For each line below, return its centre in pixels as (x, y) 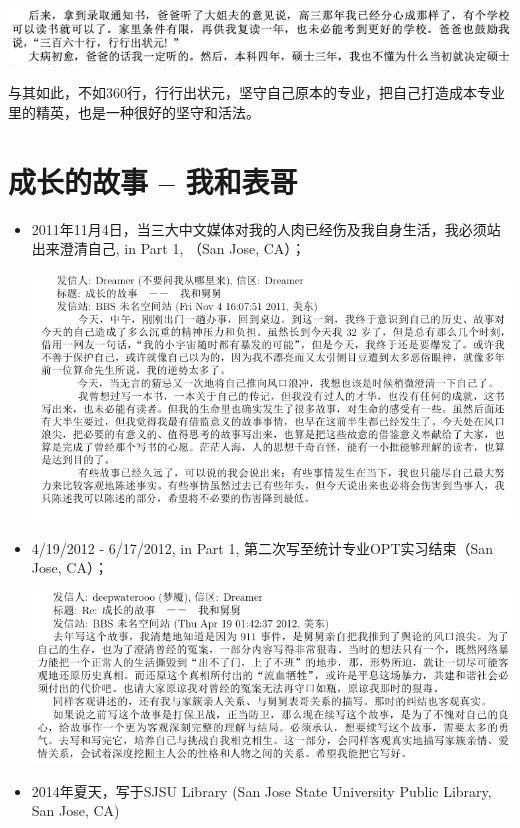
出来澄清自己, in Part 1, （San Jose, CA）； (168, 248)
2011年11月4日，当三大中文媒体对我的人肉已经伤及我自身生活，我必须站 (266, 228)
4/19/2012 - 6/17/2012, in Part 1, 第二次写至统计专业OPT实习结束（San (262, 547)
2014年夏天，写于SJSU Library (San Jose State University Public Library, (261, 790)
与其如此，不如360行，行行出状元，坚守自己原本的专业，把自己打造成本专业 (256, 92)
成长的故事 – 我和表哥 (153, 180)
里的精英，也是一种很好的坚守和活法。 (134, 112)
